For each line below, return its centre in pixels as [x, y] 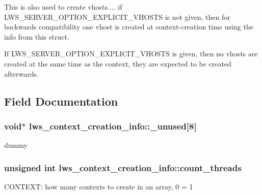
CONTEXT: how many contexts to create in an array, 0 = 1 [99, 186]
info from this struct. [37, 36]
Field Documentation [61, 101]
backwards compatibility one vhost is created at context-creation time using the [129, 27]
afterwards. [21, 73]
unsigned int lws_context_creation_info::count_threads [123, 167]
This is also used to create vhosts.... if [63, 7]
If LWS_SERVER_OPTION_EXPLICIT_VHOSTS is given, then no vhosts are [131, 54]
